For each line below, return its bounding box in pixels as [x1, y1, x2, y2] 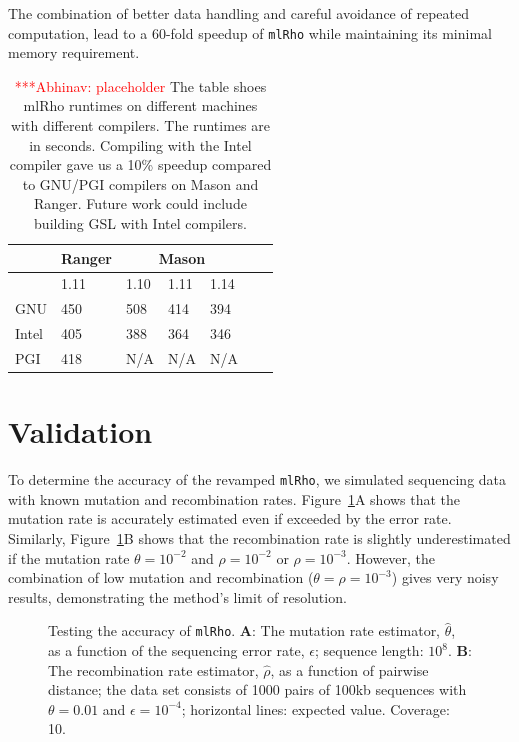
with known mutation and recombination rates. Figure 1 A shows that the [8, 488, 461, 509]
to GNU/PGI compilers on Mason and [22, 173, 259, 194]
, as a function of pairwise [270, 659, 429, 680]
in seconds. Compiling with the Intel [29, 134, 252, 155]
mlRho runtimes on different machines [23, 95, 258, 116]
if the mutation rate [8, 547, 130, 568]
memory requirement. [8, 42, 140, 63]
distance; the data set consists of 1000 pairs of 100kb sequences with [48, 679, 467, 700]
